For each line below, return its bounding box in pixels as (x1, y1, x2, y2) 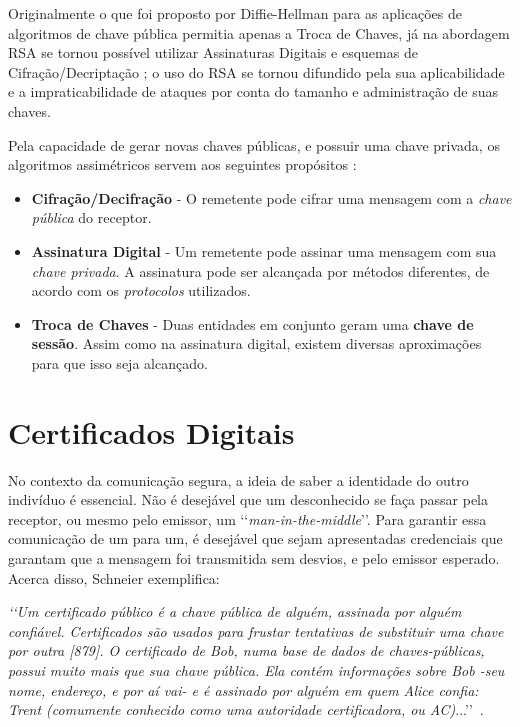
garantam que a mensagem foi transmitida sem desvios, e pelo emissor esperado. (8, 548, 500, 568)
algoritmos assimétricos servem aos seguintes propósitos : (8, 154, 357, 175)
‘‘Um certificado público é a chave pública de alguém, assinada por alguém (8, 601, 462, 622)
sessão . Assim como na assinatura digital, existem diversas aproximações (31, 333, 482, 354)
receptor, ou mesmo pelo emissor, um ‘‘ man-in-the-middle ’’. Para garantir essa (8, 508, 487, 529)
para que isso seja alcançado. (31, 352, 208, 373)
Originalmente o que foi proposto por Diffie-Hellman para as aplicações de (8, 3, 463, 23)
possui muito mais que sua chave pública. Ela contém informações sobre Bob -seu (8, 659, 505, 680)
